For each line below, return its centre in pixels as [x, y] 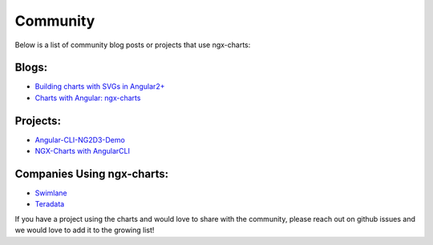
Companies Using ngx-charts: [92, 173]
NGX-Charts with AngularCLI [82, 151]
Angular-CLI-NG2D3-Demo [80, 139]
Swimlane [51, 193]
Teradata [50, 204]
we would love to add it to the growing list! [85, 230]
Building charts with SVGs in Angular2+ [100, 86]
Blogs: [31, 68]
